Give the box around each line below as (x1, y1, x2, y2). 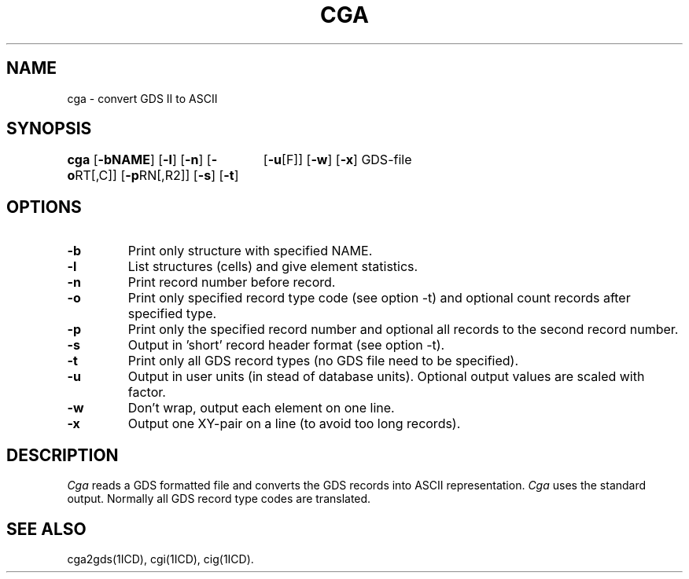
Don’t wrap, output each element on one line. (127, 400, 395, 416)
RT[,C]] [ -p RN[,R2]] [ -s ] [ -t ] (75, 167, 239, 184)
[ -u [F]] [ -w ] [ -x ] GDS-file (263, 152, 412, 168)
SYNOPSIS (6, 119, 92, 139)
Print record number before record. (127, 274, 336, 291)
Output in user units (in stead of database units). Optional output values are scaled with (127, 368, 645, 385)
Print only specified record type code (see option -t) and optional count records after (127, 290, 631, 306)
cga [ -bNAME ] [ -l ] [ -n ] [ (67, 152, 212, 168)
